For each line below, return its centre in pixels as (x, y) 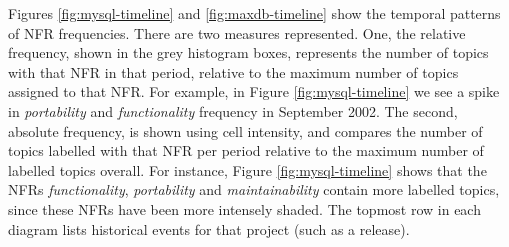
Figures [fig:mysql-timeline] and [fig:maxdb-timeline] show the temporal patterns (254, 13)
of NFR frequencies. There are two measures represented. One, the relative (237, 32)
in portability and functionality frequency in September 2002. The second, (233, 110)
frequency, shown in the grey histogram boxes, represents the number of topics (248, 52)
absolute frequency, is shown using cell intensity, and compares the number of (245, 130)
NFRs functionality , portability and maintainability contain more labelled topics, (254, 189)
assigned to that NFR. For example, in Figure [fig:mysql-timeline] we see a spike (254, 91)
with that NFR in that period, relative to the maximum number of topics (233, 71)
